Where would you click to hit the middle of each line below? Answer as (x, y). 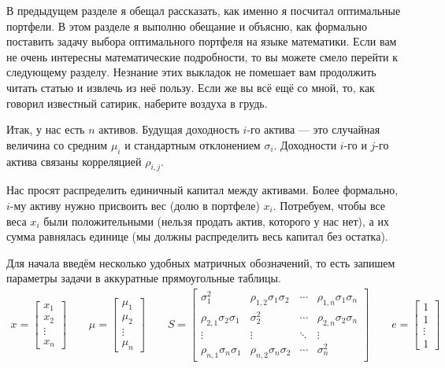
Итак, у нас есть (46, 129)
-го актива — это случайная (313, 129)
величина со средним (57, 144)
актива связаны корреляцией (74, 161)
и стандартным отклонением (193, 144)
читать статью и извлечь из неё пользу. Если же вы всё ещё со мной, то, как (191, 87)
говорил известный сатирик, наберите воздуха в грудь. (137, 103)
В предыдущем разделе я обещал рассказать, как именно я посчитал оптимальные (204, 10)
